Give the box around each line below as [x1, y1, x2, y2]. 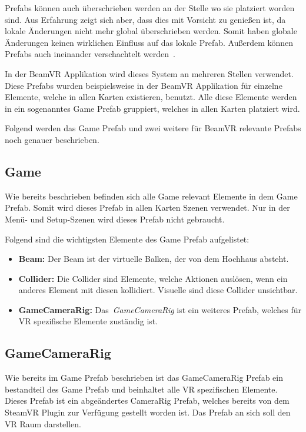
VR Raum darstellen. [5, 417, 82, 430]
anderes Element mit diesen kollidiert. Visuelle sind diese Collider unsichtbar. [18, 284, 298, 296]
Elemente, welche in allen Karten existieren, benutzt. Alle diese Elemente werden [5, 91, 297, 103]
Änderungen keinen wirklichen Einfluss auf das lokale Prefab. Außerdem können [5, 36, 294, 48]
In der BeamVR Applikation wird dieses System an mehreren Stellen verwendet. [5, 67, 294, 79]
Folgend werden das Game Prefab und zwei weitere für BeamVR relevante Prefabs [5, 122, 301, 134]
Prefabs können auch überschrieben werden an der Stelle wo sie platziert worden [5, 2, 295, 14]
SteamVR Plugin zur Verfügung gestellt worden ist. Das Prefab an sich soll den [5, 406, 291, 418]
